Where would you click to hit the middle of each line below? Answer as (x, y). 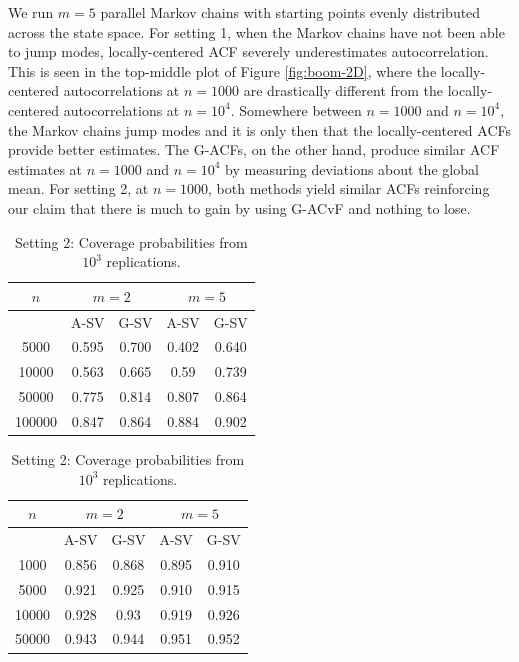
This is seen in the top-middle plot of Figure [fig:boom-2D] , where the (222, 70)
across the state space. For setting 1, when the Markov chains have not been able (256, 31)
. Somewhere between (296, 109)
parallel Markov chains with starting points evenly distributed (290, 12)
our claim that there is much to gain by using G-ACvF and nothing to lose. (239, 207)
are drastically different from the (343, 90)
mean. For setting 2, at (78, 188)
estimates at (45, 168)
